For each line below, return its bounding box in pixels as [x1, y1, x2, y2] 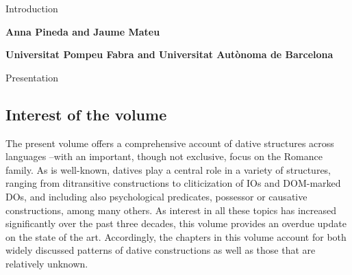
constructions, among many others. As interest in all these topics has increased [5, 202, 337, 217]
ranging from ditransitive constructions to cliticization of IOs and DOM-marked [5, 176, 341, 190]
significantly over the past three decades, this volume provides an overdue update [5, 216, 347, 231]
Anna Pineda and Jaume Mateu [5, 24, 160, 38]
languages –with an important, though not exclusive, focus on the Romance [5, 149, 323, 163]
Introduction [5, 1, 58, 15]
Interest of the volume [5, 103, 167, 125]
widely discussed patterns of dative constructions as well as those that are [5, 243, 316, 257]
